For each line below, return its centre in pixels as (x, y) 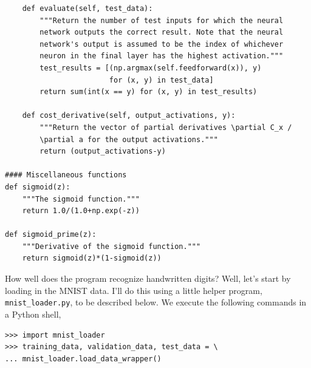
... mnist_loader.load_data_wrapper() (83, 359)
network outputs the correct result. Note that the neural (162, 32)
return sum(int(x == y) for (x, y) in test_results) (149, 92)
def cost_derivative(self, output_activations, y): (129, 116)
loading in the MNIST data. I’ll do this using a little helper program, (134, 290)
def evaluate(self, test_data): (87, 9)
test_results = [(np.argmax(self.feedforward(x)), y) (151, 68)
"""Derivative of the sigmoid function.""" (111, 246)
